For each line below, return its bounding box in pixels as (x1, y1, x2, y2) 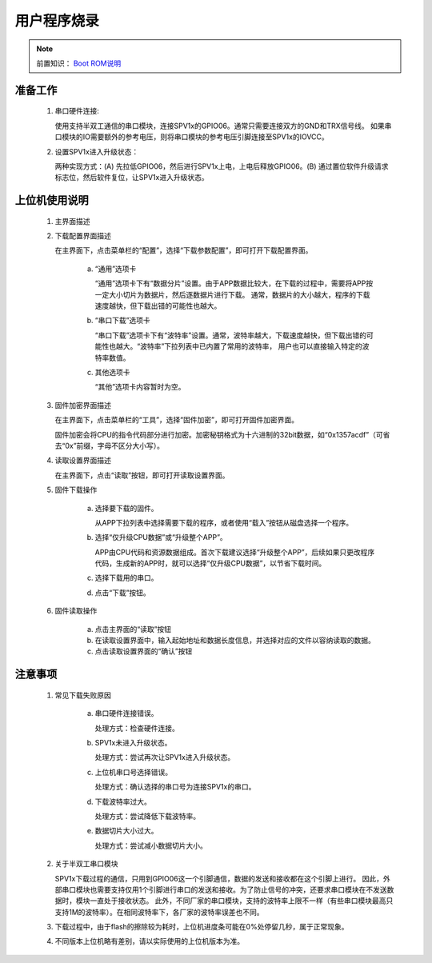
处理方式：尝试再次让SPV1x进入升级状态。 (94, 753, 235, 762)
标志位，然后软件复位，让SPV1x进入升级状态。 (54, 173, 209, 182)
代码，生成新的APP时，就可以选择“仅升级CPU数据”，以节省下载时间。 (94, 558, 326, 568)
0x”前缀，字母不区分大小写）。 (65, 441, 164, 450)
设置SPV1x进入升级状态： (54, 146, 139, 156)
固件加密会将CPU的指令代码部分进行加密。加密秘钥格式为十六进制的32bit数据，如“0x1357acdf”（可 (54, 430, 383, 439)
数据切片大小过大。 (94, 826, 158, 836)
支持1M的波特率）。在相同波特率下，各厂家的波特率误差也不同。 (54, 907, 264, 917)
